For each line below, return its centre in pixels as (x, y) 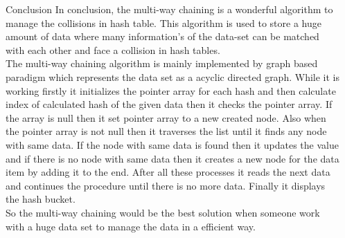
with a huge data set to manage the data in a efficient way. (131, 226)
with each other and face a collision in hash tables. (113, 49)
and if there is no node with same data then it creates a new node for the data (172, 158)
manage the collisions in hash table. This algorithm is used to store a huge (163, 22)
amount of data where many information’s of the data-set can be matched (162, 36)
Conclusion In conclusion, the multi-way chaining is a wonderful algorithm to (169, 9)
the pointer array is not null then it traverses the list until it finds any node (166, 131)
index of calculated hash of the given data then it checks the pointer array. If (169, 104)
